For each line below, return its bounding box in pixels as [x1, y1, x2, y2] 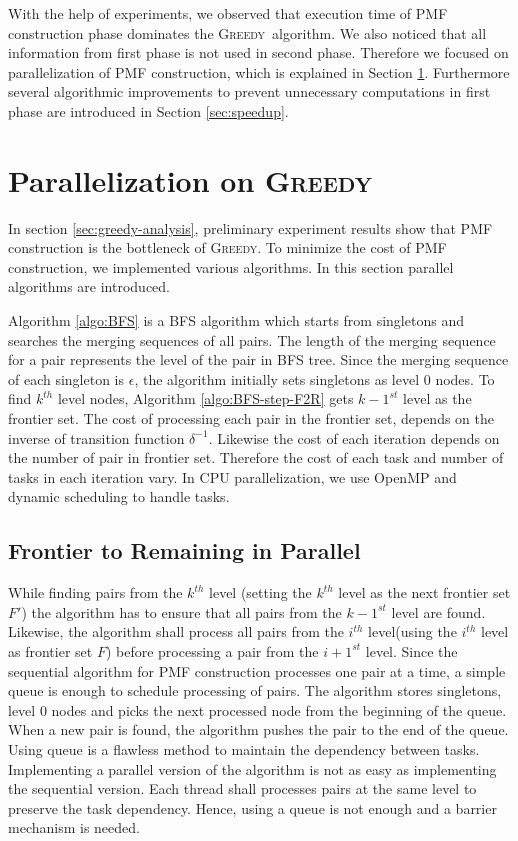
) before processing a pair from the [105, 640, 319, 661]
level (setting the [209, 582, 312, 603]
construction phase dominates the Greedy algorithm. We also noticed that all [8, 22, 487, 43]
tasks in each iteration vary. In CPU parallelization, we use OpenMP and [8, 466, 457, 487]
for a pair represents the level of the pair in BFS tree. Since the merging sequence [8, 349, 509, 370]
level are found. [391, 601, 486, 622]
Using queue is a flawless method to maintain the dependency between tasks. [8, 738, 480, 759]
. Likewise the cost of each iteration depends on [208, 427, 500, 448]
